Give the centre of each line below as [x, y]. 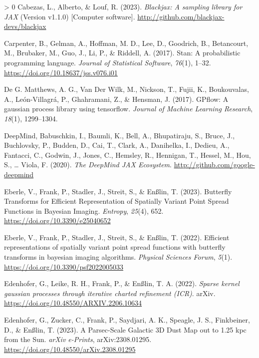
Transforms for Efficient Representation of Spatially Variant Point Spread [117, 201]
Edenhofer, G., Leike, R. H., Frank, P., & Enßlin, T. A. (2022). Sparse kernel [122, 283]
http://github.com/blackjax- [181, 16]
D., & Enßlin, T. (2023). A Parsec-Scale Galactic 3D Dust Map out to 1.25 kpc [125, 329]
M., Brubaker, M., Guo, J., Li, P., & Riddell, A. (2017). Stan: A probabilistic [122, 53]
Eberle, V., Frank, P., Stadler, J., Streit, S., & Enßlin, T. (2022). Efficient [117, 237]
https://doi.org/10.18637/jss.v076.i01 [61, 72]
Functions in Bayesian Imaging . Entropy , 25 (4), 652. [84, 210]
